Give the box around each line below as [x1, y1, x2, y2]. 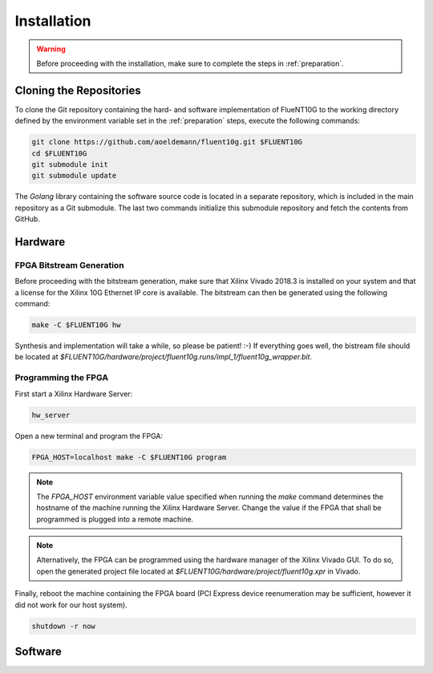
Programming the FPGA [14, 372, 108, 383]
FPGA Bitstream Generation [14, 259, 124, 270]
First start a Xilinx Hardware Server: [14, 389, 133, 399]
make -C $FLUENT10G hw [31, 321, 121, 330]
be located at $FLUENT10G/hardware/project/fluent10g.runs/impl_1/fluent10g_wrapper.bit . [14, 352, 313, 362]
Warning [36, 44, 66, 54]
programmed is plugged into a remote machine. [36, 514, 194, 524]
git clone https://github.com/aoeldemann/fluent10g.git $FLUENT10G [31, 137, 303, 147]
